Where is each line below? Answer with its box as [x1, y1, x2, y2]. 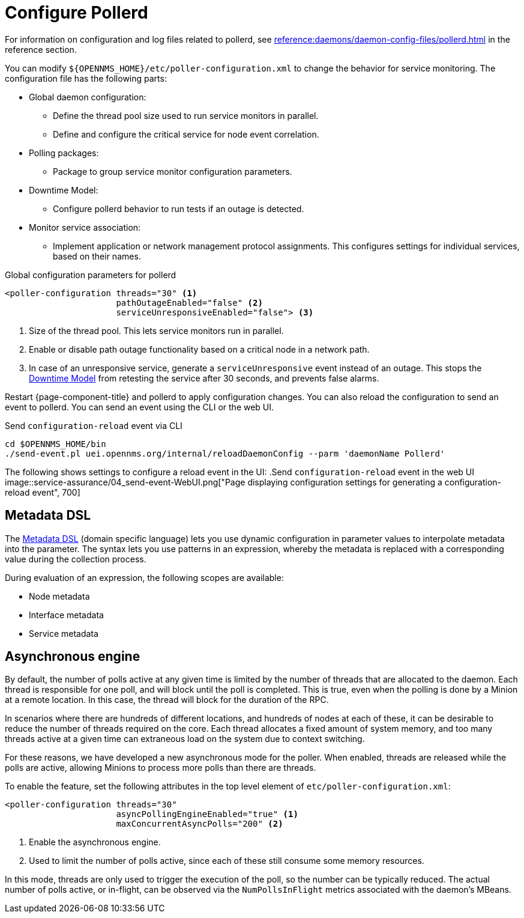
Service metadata [29, 628, 98, 639]
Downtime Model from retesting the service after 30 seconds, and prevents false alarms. [29, 372, 379, 383]
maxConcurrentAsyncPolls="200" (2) [116, 819, 283, 829]
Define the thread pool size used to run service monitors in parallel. [53, 110, 319, 121]
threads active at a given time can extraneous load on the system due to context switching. [5, 734, 365, 744]
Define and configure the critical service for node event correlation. [53, 129, 319, 139]
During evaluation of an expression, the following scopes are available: [5, 572, 284, 583]
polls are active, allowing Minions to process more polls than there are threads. [5, 762, 316, 773]
